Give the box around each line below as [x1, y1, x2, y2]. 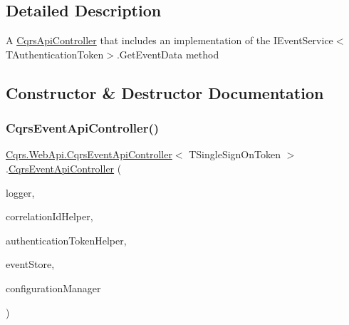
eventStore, [6, 257, 55, 272]
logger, [6, 185, 35, 200]
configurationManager [6, 280, 101, 295]
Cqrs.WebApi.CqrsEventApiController [6, 147, 172, 162]
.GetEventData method [116, 46, 219, 61]
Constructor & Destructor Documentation [6, 81, 324, 103]
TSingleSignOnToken [189, 147, 281, 162]
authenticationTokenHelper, [6, 232, 127, 247]
